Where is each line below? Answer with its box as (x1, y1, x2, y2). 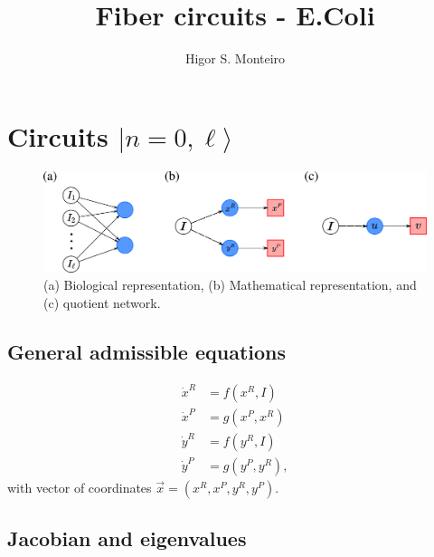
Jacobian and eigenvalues (7, 524, 247, 552)
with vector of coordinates (7, 477, 152, 496)
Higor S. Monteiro (184, 49, 286, 68)
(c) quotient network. (43, 293, 161, 312)
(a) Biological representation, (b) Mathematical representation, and (43, 275, 417, 294)
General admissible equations (7, 338, 287, 366)
